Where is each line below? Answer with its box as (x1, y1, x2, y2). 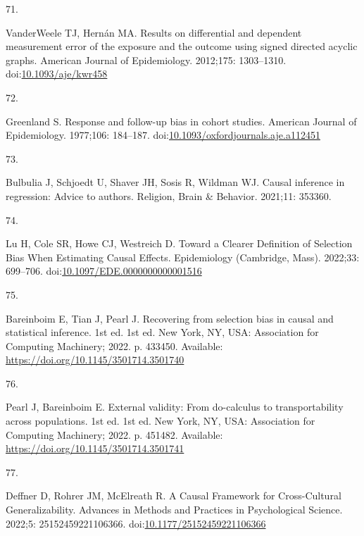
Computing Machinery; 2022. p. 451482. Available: (6, 427, 223, 442)
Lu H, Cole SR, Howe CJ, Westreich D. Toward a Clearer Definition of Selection (6, 236, 353, 251)
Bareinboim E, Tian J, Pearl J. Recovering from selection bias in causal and (6, 311, 334, 325)
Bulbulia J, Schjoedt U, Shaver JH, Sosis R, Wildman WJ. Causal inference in (6, 175, 345, 189)
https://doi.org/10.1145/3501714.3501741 (6, 441, 184, 456)
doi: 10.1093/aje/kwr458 (6, 66, 108, 81)
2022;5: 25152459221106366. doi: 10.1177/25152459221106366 (6, 516, 266, 530)
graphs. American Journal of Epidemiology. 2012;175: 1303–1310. (6, 52, 287, 67)
